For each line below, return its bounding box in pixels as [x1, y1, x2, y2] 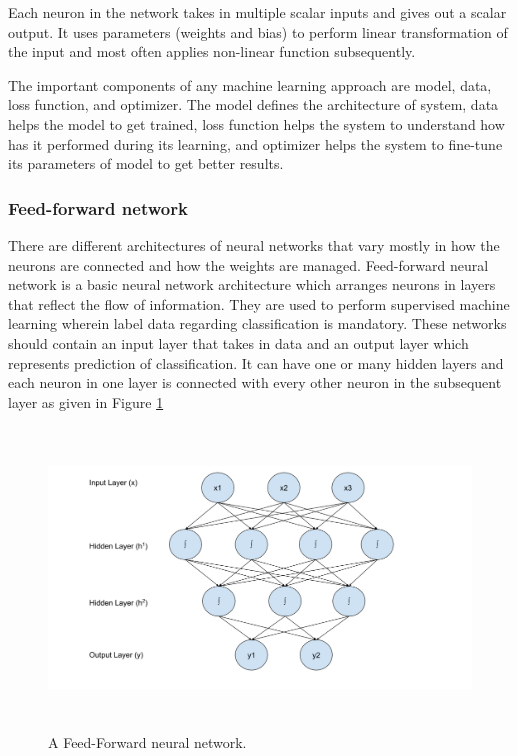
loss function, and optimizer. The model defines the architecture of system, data [8, 94, 499, 115]
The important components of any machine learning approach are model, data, [8, 74, 492, 95]
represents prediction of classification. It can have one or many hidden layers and [8, 352, 504, 373]
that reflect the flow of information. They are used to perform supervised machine [8, 293, 510, 314]
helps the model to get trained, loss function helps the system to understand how [8, 113, 505, 134]
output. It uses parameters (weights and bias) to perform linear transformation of [8, 21, 508, 42]
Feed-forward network [8, 195, 188, 220]
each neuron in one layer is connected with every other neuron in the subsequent [8, 372, 502, 393]
